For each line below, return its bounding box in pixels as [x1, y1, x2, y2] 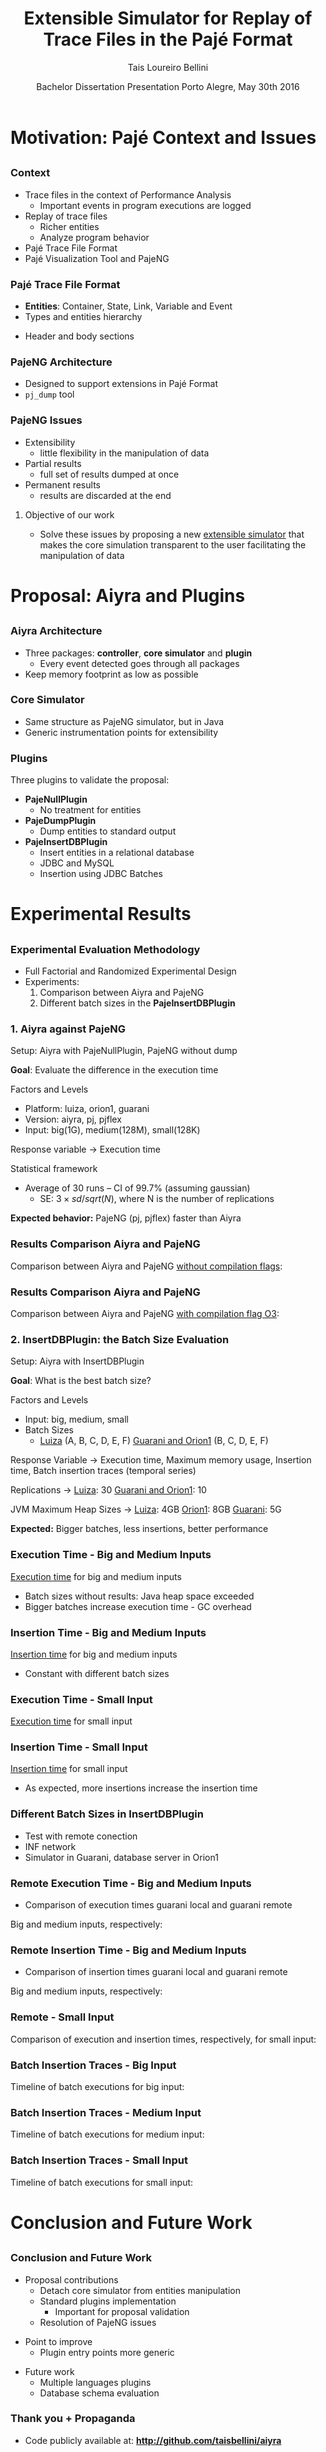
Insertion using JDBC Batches [39, 868, 163, 880]
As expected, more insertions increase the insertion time [24, 1782, 258, 1794]
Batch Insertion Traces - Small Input [10, 2153, 189, 2167]
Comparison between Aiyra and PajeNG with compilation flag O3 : [10, 1307, 280, 1319]
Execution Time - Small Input [10, 1692, 153, 1706]
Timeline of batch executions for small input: [10, 2176, 194, 2188]
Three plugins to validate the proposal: [10, 774, 170, 786]
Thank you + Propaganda [10, 2412, 136, 2426]
